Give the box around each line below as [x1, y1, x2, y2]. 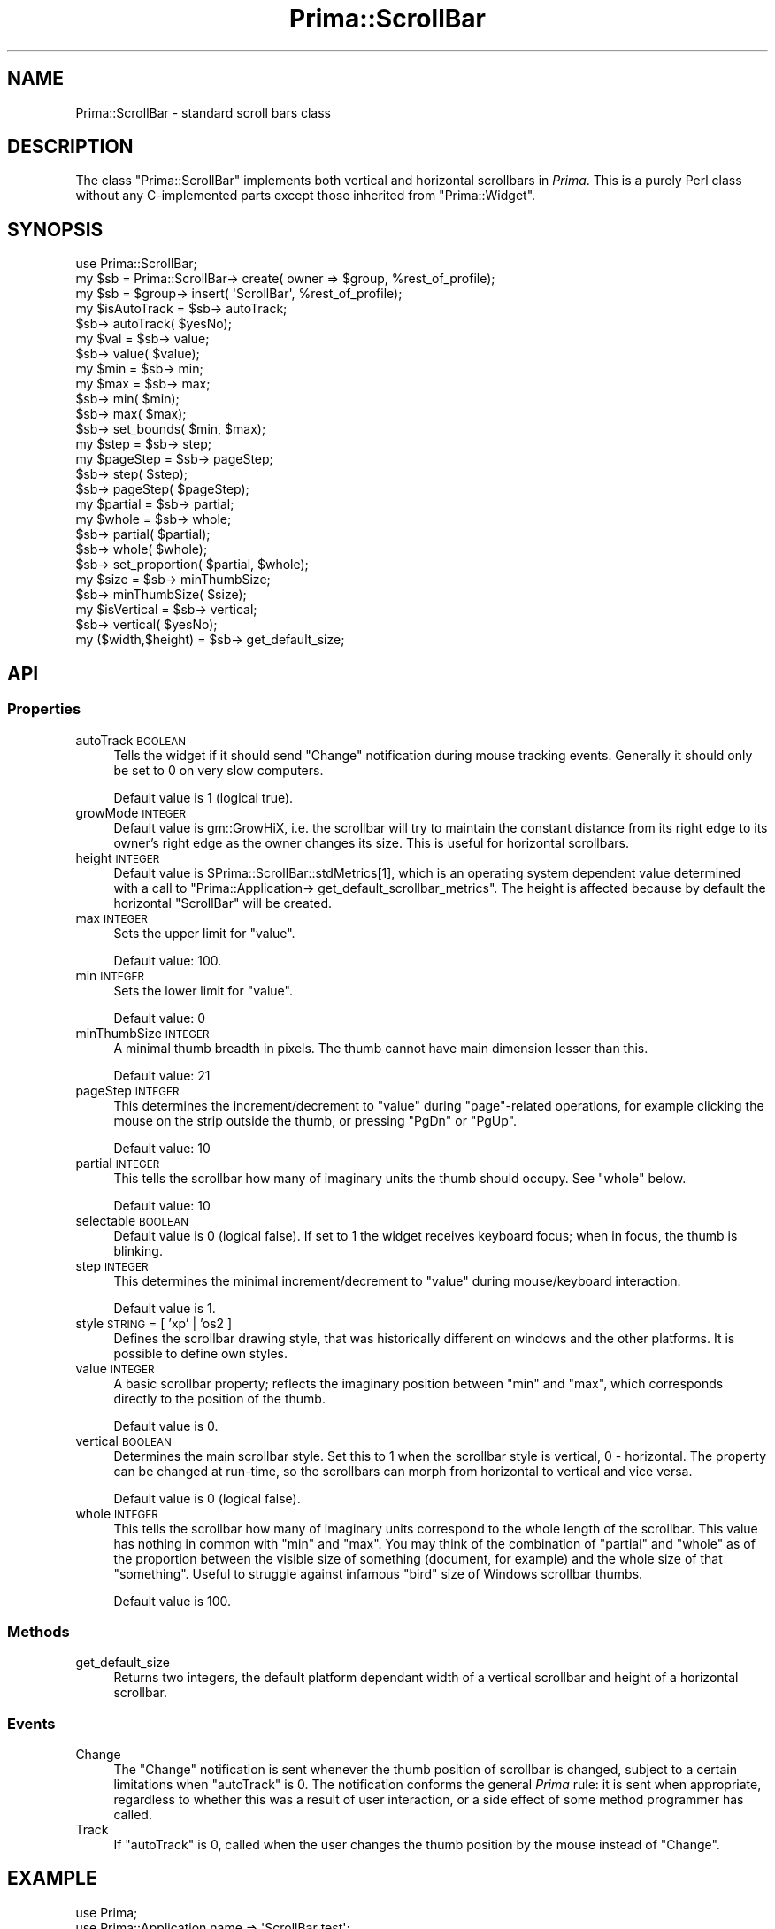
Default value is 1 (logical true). [113, 789, 294, 805]
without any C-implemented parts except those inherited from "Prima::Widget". [75, 188, 536, 204]
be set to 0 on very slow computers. [113, 762, 324, 778]
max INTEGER [75, 910, 148, 926]
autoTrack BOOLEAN [75, 732, 187, 748]
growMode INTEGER [75, 804, 186, 820]
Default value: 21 [113, 1067, 211, 1083]
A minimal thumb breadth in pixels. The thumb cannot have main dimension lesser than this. [113, 1040, 648, 1056]
